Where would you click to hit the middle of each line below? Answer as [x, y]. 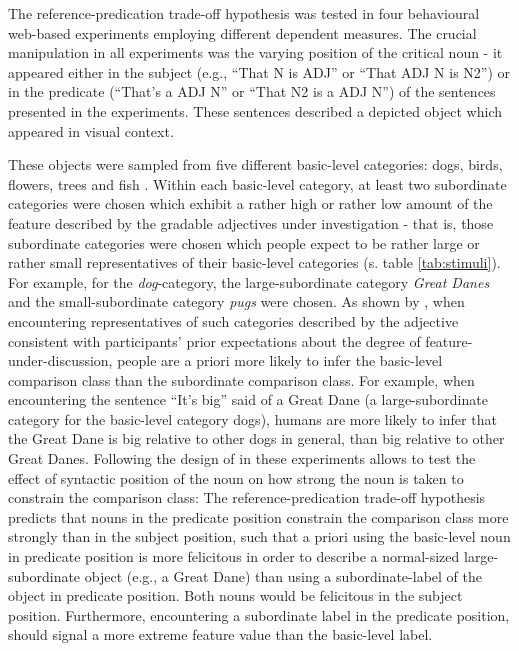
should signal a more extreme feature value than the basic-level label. [220, 634]
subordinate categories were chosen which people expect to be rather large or [244, 242]
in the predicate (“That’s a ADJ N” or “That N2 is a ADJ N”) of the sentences [252, 91]
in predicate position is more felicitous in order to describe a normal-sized [234, 556]
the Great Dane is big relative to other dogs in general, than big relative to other [256, 438]
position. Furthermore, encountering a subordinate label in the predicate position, [259, 614]
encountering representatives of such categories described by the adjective [233, 320]
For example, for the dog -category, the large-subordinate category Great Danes [249, 281]
